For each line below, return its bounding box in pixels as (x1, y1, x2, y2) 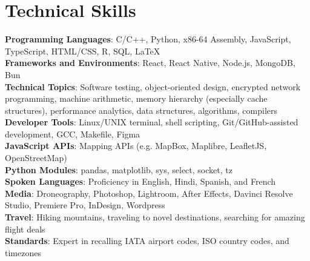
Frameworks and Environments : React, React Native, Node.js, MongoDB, (5, 56, 295, 69)
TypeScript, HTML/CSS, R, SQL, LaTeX (5, 44, 160, 57)
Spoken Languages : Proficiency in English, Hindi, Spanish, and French (5, 175, 276, 188)
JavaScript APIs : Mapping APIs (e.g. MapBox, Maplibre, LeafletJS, (5, 139, 267, 152)
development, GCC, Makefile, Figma (5, 127, 140, 140)
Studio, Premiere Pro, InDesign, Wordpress (5, 199, 165, 211)
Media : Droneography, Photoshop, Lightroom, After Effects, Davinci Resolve (5, 187, 293, 199)
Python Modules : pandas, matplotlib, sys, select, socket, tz (5, 163, 232, 176)
